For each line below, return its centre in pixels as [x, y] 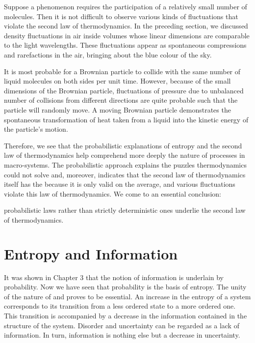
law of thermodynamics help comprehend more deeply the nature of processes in [125, 155]
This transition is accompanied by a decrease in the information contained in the [126, 315]
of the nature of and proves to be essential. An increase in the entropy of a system [127, 296]
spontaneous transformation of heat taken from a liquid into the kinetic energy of [126, 119]
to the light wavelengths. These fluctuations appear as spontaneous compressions [125, 45]
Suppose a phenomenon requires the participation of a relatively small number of [126, 6]
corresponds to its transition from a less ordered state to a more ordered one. [120, 306]
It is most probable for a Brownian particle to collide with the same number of [122, 71]
